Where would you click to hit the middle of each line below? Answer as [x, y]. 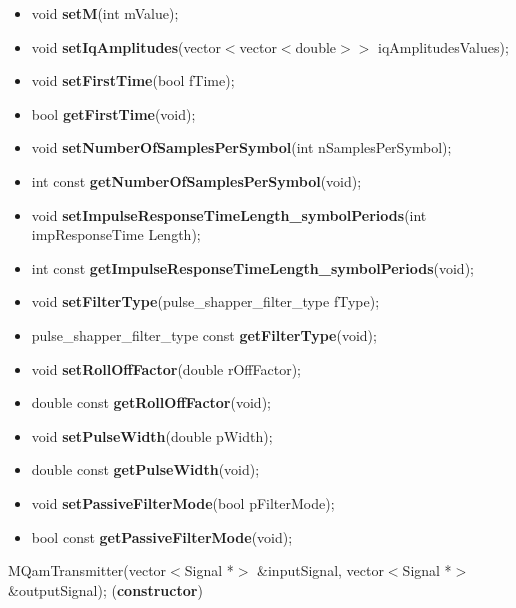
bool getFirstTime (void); [113, 113]
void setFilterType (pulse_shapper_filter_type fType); [205, 301]
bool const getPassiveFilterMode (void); [162, 536]
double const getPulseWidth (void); [145, 469]
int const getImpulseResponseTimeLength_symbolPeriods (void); [252, 267]
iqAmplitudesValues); [443, 46]
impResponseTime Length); [116, 234]
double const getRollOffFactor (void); [151, 402]
